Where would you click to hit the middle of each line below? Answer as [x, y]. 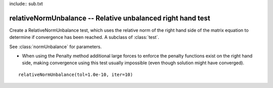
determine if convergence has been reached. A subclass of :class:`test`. [84, 37]
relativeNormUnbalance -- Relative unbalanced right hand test [110, 18]
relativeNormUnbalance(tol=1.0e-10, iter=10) [76, 74]
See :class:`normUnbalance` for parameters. [56, 47]
